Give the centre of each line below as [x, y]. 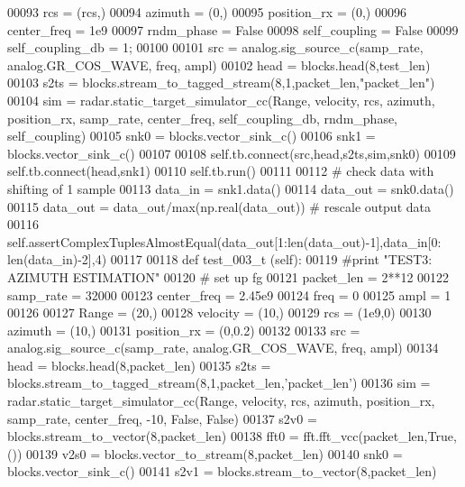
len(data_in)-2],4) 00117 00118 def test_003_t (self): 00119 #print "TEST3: [220, 259]
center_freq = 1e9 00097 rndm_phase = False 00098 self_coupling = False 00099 [233, 29]
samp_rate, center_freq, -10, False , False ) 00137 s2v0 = [162, 418]
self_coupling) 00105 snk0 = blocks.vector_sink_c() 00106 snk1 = [191, 136]
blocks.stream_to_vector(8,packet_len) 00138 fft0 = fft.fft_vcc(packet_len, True [230, 436]
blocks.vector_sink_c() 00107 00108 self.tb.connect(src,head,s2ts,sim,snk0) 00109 [232, 153]
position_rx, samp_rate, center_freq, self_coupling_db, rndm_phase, [203, 118]
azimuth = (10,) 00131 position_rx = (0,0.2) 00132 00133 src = [184, 330]
